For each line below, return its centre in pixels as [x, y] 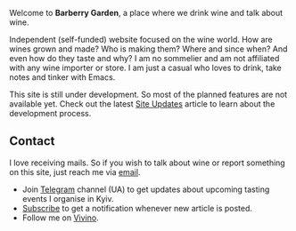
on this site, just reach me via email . [75, 171]
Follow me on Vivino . [61, 218]
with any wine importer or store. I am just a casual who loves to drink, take [146, 68]
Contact [32, 141]
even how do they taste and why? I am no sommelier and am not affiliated [144, 58]
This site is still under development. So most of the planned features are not [148, 94]
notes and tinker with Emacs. [62, 77]
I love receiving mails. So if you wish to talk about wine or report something [147, 163]
